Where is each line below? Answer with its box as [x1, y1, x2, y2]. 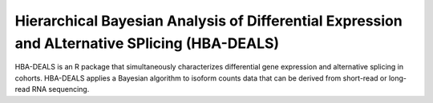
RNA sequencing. [31, 85, 90, 94]
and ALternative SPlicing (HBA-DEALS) [14, 34, 280, 52]
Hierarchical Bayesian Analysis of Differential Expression [14, 12, 403, 30]
